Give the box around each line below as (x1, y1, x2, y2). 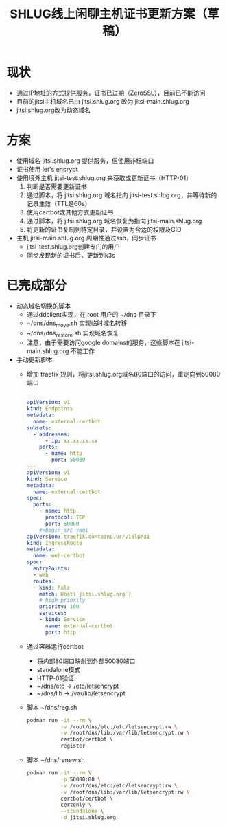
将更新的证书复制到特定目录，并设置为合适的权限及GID (26, 225, 182, 234)
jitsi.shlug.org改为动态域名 (16, 106, 91, 114)
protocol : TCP (45, 514, 86, 521)
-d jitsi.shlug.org (60, 814, 117, 821)
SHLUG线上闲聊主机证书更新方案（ (9, 6, 208, 22)
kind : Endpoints (26, 405, 73, 412)
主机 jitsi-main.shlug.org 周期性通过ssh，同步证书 (16, 234, 156, 242)
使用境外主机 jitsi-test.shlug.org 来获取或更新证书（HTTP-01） (16, 173, 193, 182)
